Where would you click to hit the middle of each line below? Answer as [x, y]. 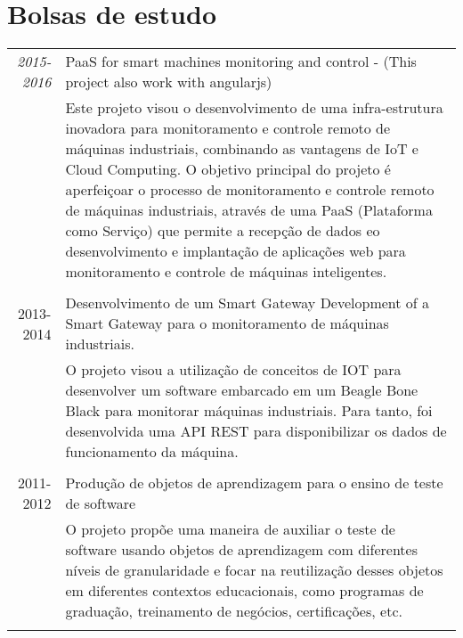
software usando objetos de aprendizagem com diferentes [242, 550]
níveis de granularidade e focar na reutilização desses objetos [254, 570]
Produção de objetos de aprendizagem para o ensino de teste [254, 483]
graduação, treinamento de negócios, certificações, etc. [234, 611]
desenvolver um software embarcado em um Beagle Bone [242, 390]
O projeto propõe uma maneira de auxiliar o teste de [230, 529]
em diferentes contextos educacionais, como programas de [244, 591]
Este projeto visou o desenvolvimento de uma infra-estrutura [254, 108]
